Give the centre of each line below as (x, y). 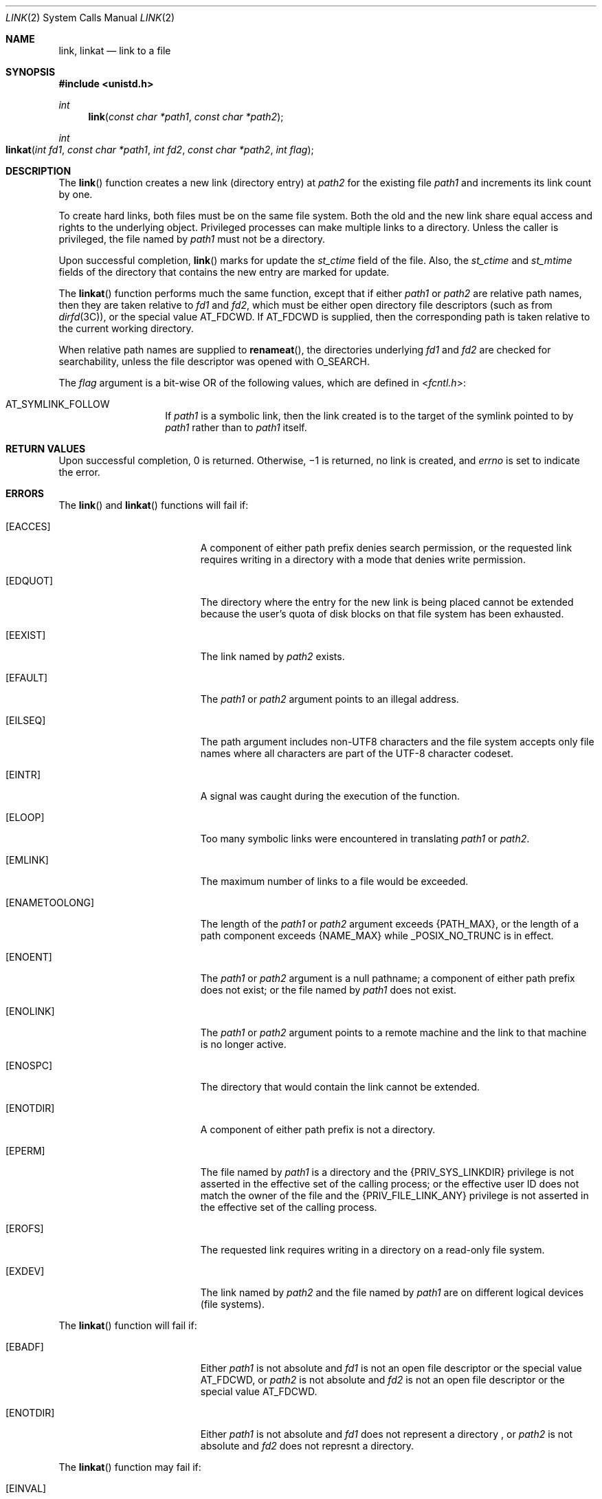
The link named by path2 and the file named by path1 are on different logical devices (392, 1292)
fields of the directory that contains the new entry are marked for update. (224, 272)
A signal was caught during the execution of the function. (330, 796)
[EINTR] (23, 775)
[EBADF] (25, 1347)
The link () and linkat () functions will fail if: (154, 505)
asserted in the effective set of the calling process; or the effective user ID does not (390, 1184)
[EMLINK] (27, 860)
